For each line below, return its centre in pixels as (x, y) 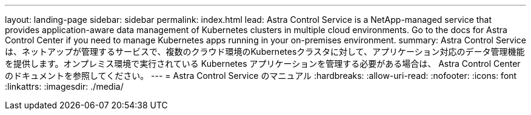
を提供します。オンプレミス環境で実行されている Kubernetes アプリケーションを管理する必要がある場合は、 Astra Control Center (263, 64)
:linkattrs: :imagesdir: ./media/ (64, 86)
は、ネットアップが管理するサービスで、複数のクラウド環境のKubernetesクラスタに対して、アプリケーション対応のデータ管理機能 (265, 51)
